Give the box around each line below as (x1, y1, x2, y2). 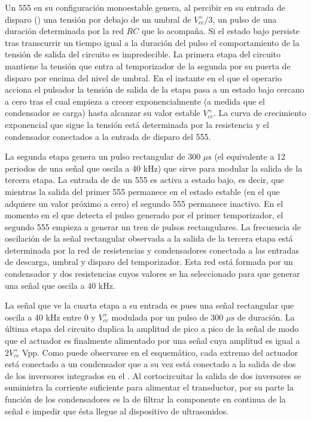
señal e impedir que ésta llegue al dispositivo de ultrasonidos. (5, 404, 229, 417)
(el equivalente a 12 (214, 150, 286, 163)
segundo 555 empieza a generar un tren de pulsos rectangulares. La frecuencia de (5, 220, 301, 233)
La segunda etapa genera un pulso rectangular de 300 (5, 150, 201, 163)
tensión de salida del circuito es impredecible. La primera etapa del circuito (5, 48, 281, 60)
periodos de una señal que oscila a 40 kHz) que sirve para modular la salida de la (5, 161, 303, 174)
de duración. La (237, 310, 295, 323)
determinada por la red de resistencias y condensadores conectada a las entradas (5, 243, 299, 256)
